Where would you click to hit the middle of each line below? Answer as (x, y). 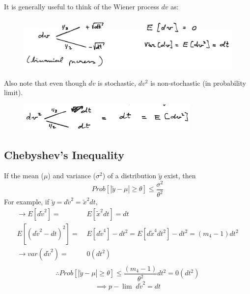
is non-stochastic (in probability (198, 82)
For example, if (27, 202)
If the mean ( (24, 176)
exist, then (180, 176)
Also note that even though (45, 82)
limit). (14, 92)
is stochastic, (117, 82)
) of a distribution (129, 176)
